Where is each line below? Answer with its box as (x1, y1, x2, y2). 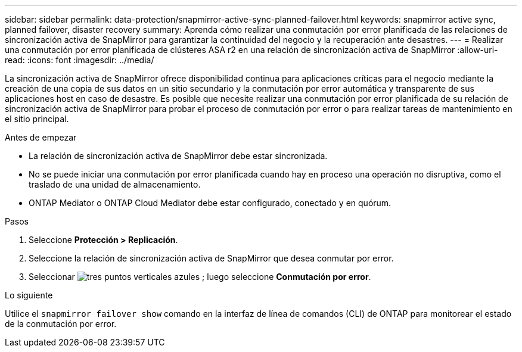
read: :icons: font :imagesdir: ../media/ (5, 55, 154, 65)
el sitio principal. (5, 114, 69, 124)
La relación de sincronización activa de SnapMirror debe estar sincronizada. (29, 151, 328, 161)
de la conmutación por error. (5, 319, 117, 329)
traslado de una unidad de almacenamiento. (29, 179, 201, 189)
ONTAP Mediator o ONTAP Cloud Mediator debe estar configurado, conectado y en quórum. (29, 198, 392, 208)
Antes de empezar (5, 132, 77, 142)
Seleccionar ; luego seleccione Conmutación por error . (29, 272, 371, 282)
